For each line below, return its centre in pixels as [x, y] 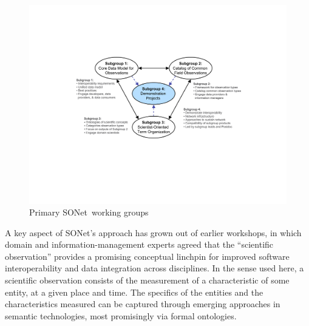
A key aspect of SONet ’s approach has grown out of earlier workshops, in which [153, 232]
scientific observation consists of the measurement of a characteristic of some [147, 280]
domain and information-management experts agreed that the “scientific [139, 244]
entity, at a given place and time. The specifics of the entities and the [134, 292]
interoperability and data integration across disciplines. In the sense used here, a [154, 268]
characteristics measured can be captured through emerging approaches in [143, 304]
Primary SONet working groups [89, 212]
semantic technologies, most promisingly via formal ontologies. [121, 315]
